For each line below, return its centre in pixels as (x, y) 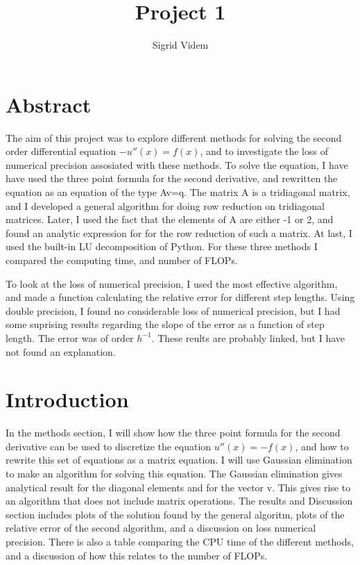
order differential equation (61, 151)
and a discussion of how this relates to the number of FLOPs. (137, 555)
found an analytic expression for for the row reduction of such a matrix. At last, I (179, 232)
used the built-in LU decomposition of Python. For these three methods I (162, 246)
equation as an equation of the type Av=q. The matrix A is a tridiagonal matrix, (178, 192)
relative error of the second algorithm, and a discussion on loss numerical (161, 528)
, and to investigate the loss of (264, 151)
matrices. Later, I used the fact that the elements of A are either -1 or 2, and (170, 219)
